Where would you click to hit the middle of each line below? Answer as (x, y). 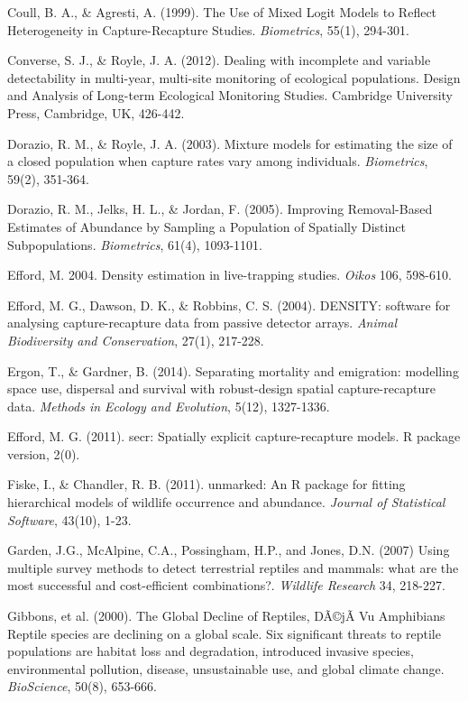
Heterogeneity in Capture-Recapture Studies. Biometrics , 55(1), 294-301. (208, 29)
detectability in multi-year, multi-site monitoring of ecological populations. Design (234, 77)
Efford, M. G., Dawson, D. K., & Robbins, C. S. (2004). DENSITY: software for (229, 305)
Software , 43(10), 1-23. (69, 519)
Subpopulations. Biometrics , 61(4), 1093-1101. (135, 244)
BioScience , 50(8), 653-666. (82, 686)
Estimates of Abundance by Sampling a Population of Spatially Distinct (206, 226)
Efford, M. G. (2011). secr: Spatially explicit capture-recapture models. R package (234, 436)
